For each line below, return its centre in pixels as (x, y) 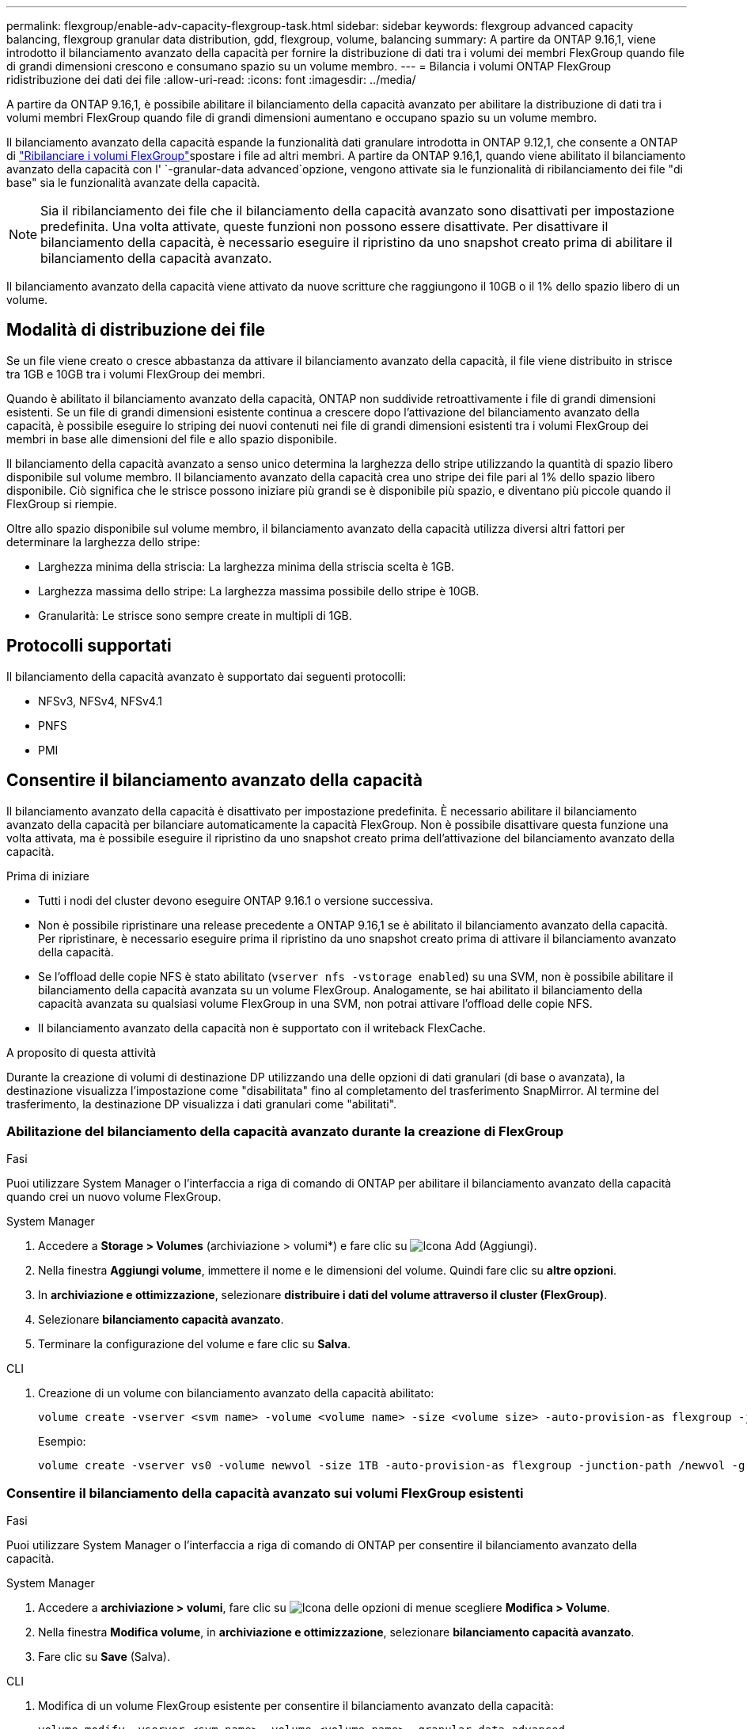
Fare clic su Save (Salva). (104, 1657)
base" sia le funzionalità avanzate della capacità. (133, 182)
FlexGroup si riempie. (62, 503)
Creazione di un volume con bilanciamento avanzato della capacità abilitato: (236, 1393)
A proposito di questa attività (82, 1052)
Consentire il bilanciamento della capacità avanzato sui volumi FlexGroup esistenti (265, 1493)
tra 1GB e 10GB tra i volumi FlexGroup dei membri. (136, 374)
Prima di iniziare (48, 876)
